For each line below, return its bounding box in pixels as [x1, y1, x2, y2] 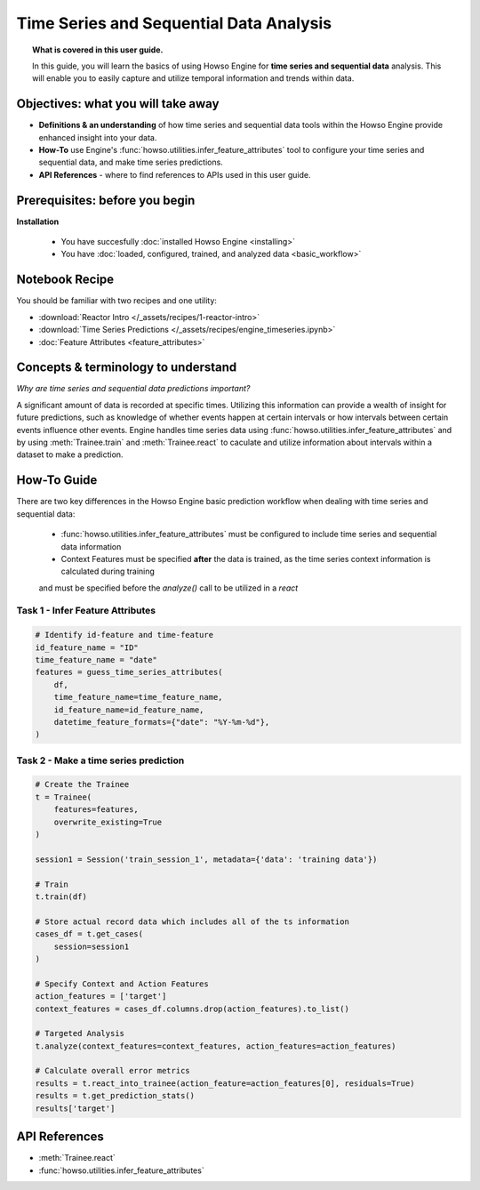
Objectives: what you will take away [16, 96, 220, 111]
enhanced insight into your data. [38, 132, 157, 142]
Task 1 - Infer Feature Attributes [16, 605, 156, 617]
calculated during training [60, 566, 156, 577]
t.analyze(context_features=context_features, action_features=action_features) [35, 1041, 396, 1051]
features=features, [53, 805, 140, 815]
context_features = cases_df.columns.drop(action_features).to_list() [35, 1003, 350, 1014]
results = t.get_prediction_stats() [35, 1090, 196, 1101]
